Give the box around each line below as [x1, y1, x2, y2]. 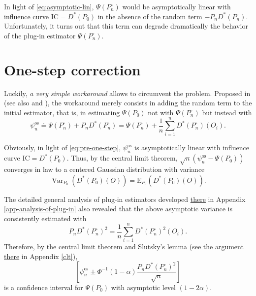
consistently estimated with [4, 213, 87, 223]
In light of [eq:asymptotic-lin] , [4, 1, 94, 11]
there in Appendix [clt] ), [4, 251, 78, 262]
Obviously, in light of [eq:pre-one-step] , [4, 142, 121, 153]
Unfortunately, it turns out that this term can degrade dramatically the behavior [4, 21, 248, 31]
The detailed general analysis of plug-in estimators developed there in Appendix [4, 194, 246, 204]
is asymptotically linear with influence [134, 142, 249, 153]
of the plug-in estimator [4, 30, 76, 40]
